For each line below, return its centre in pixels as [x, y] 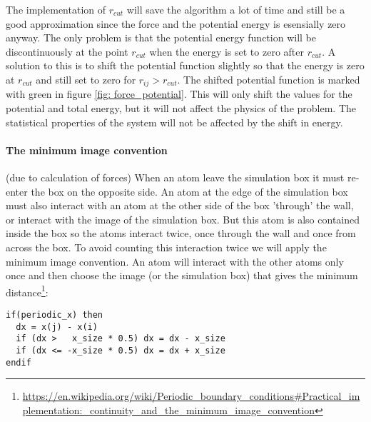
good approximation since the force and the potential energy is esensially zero [176, 23]
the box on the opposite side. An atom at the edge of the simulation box [189, 191]
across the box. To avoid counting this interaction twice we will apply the [166, 247]
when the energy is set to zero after [227, 51]
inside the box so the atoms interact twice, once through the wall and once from [181, 233]
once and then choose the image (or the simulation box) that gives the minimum [182, 275]
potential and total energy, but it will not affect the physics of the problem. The [181, 108]
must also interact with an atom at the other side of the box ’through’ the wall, [180, 205]
